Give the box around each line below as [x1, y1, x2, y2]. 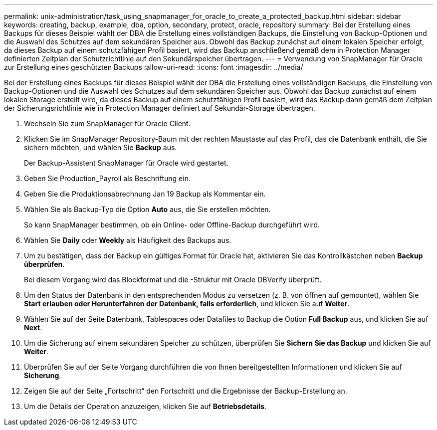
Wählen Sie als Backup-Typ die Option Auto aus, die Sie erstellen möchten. [24, 205, 271, 214]
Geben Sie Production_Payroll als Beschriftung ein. [24, 174, 191, 183]
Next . [24, 323, 42, 332]
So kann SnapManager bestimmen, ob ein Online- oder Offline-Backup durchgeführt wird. [24, 220, 320, 229]
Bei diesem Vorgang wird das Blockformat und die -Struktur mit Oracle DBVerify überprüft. [24, 275, 322, 284]
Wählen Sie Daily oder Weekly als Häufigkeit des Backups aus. [24, 236, 231, 244]
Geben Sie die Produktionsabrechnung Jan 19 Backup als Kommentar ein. [24, 190, 266, 198]
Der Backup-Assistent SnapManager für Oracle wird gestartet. [24, 159, 228, 167]
